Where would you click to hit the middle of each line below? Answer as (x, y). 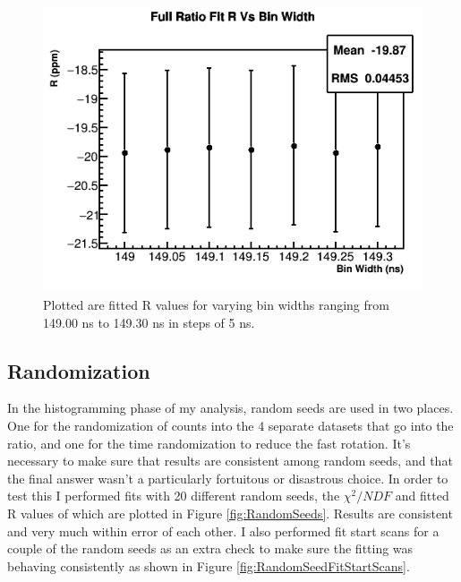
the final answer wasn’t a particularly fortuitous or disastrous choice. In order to (228, 478)
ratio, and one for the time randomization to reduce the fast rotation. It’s (209, 443)
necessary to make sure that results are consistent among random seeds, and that (230, 461)
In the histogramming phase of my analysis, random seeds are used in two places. (230, 408)
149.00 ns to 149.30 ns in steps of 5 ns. (149, 322)
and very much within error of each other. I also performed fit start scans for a (223, 531)
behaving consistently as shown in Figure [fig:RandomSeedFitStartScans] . (209, 565)
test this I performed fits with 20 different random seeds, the (174, 496)
